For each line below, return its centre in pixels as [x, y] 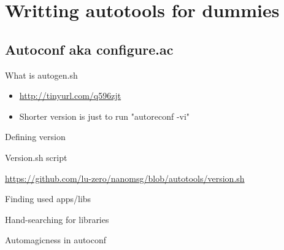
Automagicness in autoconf [56, 240]
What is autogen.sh [41, 75]
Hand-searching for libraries [57, 219]
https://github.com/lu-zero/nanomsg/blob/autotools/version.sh [125, 178]
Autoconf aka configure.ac [89, 49]
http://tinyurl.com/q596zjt [70, 96]
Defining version [35, 137]
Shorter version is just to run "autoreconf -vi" [105, 116]
